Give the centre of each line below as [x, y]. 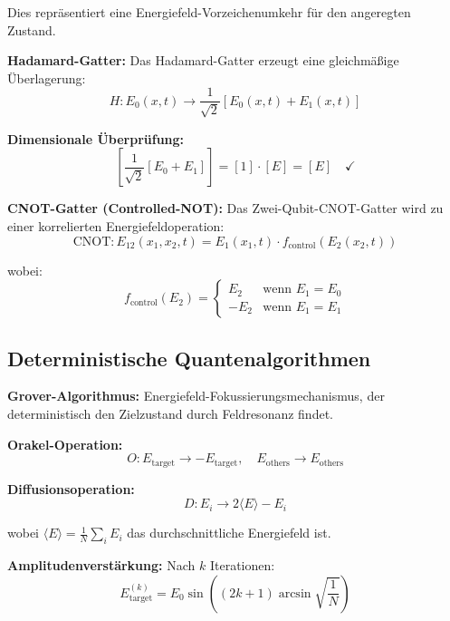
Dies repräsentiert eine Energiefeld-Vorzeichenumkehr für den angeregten [209, 12]
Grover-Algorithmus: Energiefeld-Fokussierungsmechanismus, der [196, 396]
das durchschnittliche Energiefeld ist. [229, 533]
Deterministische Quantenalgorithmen [189, 358]
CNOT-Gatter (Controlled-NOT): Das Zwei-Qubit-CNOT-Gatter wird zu [225, 208]
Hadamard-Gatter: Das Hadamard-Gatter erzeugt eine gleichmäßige [203, 60]
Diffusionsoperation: [71, 488]
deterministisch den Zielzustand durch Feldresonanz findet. [170, 413]
